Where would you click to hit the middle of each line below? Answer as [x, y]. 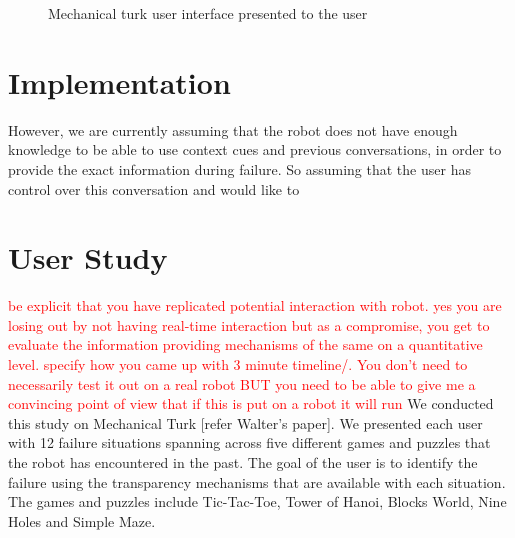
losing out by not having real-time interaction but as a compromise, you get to [249, 324]
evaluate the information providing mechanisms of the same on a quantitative [245, 344]
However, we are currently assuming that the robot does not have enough [233, 129]
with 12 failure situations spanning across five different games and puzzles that [249, 442]
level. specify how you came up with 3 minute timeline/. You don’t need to [238, 364]
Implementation [119, 81]
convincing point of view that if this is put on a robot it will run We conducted [251, 403]
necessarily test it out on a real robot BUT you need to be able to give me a [242, 383]
